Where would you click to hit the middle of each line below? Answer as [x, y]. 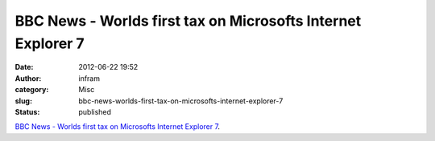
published [95, 111]
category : [32, 90]
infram [89, 78]
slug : [23, 101]
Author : [28, 78]
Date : [24, 67]
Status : [27, 111]
